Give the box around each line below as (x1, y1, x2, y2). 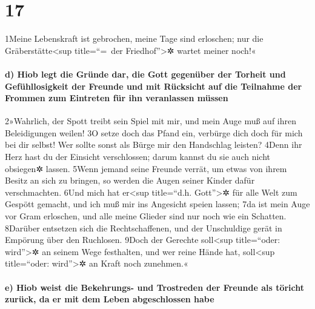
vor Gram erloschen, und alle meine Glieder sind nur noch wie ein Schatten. (5, 210, 287, 222)
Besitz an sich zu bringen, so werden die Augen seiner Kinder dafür (5, 174, 255, 187)
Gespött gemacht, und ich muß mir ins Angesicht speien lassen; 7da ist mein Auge (5, 198, 310, 210)
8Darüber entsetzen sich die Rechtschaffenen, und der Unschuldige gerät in (5, 221, 282, 234)
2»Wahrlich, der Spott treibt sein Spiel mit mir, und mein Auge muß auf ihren (5, 115, 296, 127)
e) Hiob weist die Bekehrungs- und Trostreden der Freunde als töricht (5, 281, 305, 293)
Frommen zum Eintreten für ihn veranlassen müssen (5, 91, 228, 104)
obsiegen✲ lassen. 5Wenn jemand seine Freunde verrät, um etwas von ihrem (5, 162, 287, 174)
